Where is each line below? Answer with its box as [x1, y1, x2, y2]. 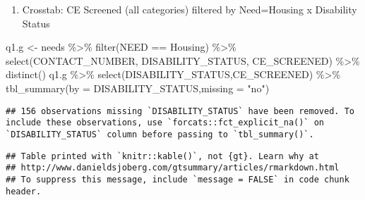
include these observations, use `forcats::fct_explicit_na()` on [6, 118, 325, 128]
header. [6, 186, 42, 196]
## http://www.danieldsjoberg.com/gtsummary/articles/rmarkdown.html [6, 163, 340, 173]
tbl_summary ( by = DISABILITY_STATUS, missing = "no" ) [6, 80, 270, 95]
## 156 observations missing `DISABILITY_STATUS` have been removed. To [6, 106, 354, 116]
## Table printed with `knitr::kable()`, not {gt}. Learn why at [6, 151, 319, 161]
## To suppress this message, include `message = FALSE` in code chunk [6, 174, 349, 185]
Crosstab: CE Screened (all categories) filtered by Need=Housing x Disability [22, 2, 357, 16]
